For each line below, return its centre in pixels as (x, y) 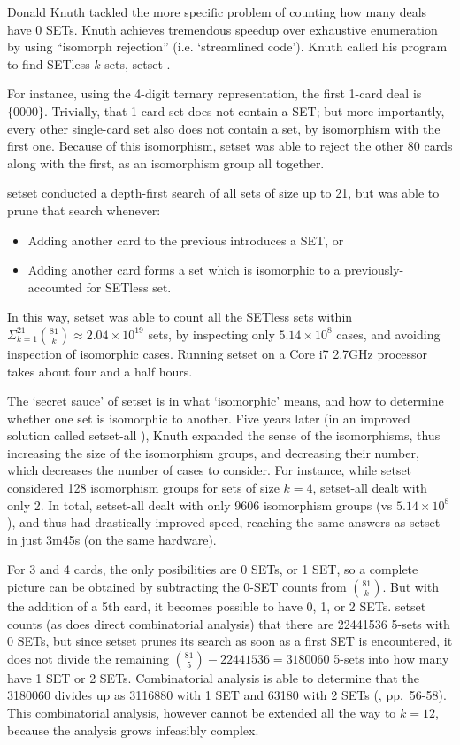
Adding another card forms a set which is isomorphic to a (184, 270)
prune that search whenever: (84, 210)
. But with (411, 587)
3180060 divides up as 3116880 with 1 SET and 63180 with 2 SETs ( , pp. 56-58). (227, 695)
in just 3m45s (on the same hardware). (112, 539)
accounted (55, 287)
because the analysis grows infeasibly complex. (133, 729)
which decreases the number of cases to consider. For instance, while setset (210, 470)
